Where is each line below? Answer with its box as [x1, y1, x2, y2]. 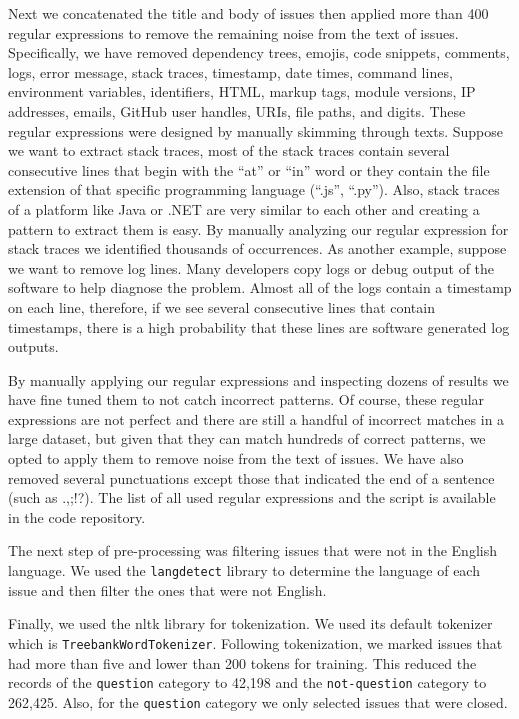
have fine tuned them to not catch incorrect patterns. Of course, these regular [8, 389, 485, 410]
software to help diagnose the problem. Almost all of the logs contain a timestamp [8, 277, 512, 298]
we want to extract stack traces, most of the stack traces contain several [8, 140, 450, 161]
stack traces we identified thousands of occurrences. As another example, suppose [8, 238, 507, 259]
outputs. [8, 336, 59, 357]
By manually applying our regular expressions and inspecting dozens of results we [8, 369, 509, 390]
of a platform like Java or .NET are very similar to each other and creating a [8, 198, 480, 219]
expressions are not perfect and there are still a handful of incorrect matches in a [8, 408, 505, 429]
